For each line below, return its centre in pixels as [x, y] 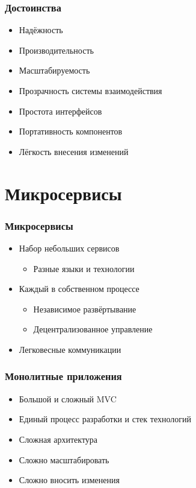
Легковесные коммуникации [70, 349]
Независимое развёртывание [85, 309]
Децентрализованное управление [93, 329]
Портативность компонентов [71, 131]
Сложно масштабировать [64, 459]
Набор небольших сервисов [69, 248]
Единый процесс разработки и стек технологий [105, 419]
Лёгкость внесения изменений [74, 151]
